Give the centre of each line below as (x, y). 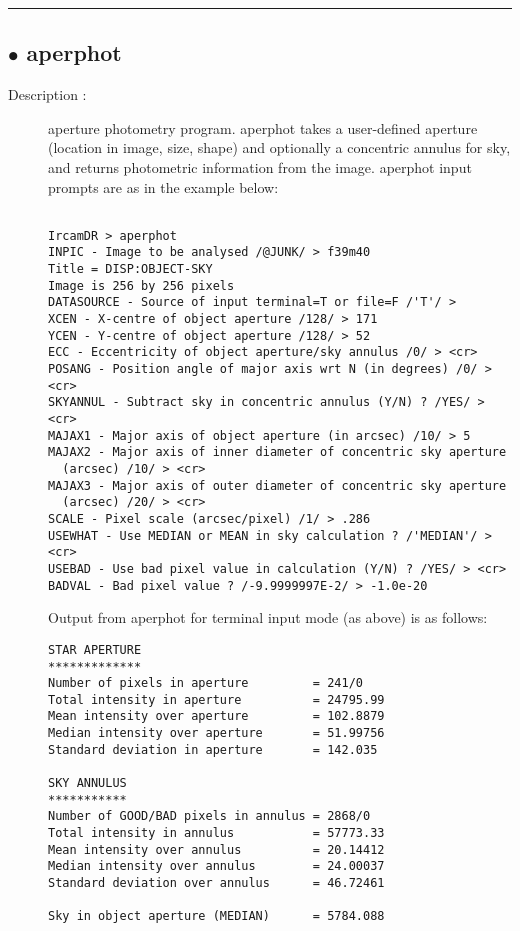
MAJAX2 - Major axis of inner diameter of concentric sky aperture (277, 452)
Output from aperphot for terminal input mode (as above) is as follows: (268, 617)
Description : (47, 94)
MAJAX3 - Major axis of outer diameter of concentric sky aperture (277, 485)
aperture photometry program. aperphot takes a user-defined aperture (263, 127)
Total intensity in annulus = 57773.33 (216, 833)
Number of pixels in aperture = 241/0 (205, 683)
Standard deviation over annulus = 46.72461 (216, 883)
